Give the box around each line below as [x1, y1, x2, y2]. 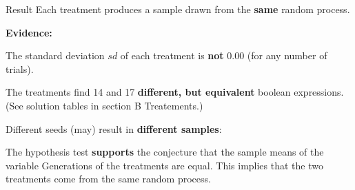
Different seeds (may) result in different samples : [6, 121, 222, 136]
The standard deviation [6, 48, 105, 63]
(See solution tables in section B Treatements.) [6, 98, 203, 112]
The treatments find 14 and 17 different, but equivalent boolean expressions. [6, 85, 344, 99]
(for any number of [247, 48, 327, 63]
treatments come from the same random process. [6, 171, 211, 186]
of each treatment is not [120, 48, 224, 63]
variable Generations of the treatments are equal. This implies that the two [6, 158, 323, 172]
